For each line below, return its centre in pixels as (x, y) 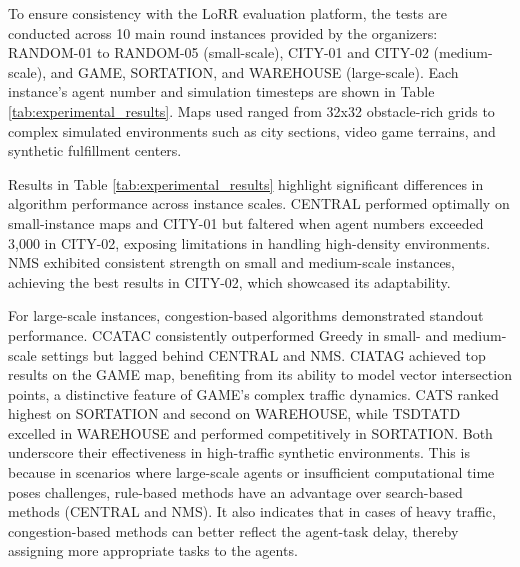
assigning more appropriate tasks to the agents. (153, 550)
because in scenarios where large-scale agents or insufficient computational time (251, 472)
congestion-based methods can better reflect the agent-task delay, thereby (233, 530)
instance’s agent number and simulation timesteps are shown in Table (221, 91)
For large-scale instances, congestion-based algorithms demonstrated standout (246, 315)
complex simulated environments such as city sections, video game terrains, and (252, 130)
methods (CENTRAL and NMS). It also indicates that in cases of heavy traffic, (252, 511)
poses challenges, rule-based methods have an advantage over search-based (235, 491)
